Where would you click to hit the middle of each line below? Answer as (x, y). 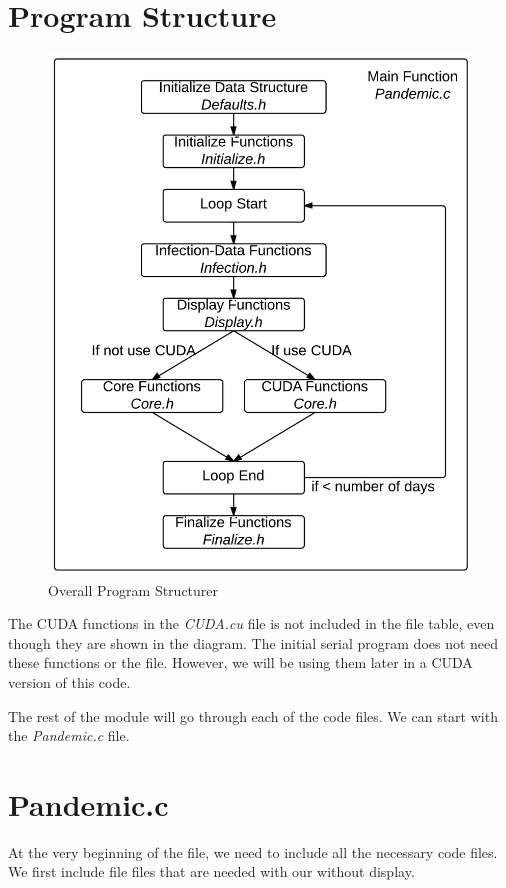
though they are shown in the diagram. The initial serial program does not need (253, 642)
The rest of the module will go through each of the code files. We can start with (253, 715)
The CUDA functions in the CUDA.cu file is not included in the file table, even (251, 623)
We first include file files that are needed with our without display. (211, 871)
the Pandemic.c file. (69, 735)
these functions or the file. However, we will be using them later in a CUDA (240, 662)
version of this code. (69, 681)
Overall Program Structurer (133, 589)
